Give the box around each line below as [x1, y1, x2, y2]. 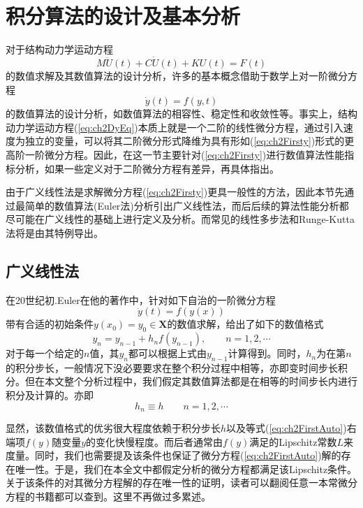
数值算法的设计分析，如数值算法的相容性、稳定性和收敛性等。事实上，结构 [15, 106, 357, 121]
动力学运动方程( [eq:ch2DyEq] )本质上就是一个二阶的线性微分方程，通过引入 [6, 119, 343, 134]
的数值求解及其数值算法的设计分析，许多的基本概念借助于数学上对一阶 [6, 68, 328, 82]
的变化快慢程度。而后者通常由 [86, 434, 223, 449]
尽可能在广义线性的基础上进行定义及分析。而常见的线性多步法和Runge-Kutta [6, 212, 355, 226]
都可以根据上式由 [128, 346, 207, 361]
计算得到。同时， [228, 346, 306, 361]
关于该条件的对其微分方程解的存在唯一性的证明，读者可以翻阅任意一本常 [6, 475, 338, 490]
